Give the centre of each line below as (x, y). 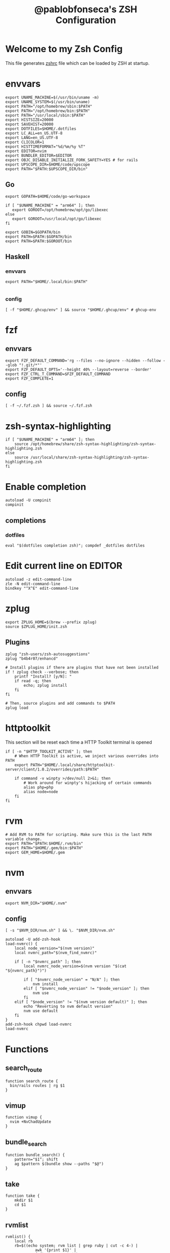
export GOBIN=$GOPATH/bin (33, 232)
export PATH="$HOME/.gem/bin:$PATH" (44, 848)
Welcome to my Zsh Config (64, 49)
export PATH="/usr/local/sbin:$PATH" (45, 115)
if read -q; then (33, 681)
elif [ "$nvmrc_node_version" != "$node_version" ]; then (87, 989)
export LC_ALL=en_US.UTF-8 (34, 133)
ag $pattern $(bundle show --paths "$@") (59, 1164)
